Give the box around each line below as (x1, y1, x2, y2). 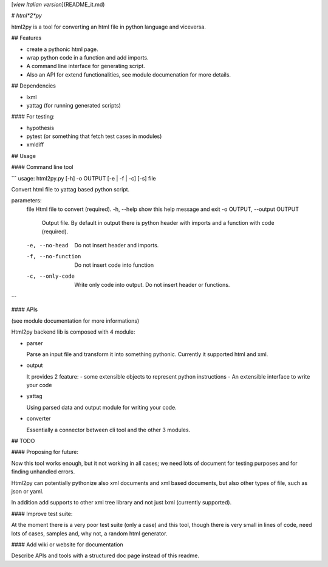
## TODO (11, 438, 35, 445)
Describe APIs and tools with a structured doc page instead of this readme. (11, 552, 200, 559)
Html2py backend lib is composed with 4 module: (11, 328, 135, 335)
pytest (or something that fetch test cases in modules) (26, 132, 162, 140)
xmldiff (26, 141, 44, 148)
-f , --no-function (26, 253, 81, 260)
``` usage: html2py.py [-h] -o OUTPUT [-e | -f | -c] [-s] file (11, 174, 156, 182)
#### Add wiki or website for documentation (11, 541, 124, 548)
